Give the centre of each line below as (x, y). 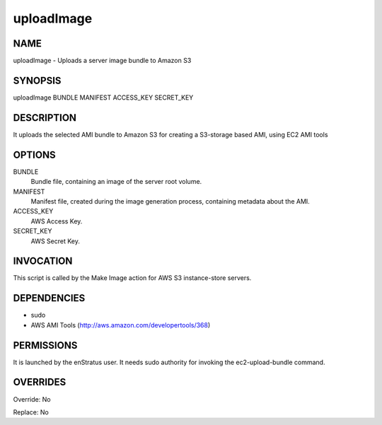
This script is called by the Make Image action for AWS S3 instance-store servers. (132, 278)
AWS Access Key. (57, 221)
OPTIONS (34, 155)
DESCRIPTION (45, 118)
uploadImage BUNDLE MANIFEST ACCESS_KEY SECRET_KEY (103, 97)
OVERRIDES (40, 382)
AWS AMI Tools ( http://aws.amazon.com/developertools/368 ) (121, 325)
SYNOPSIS (37, 80)
